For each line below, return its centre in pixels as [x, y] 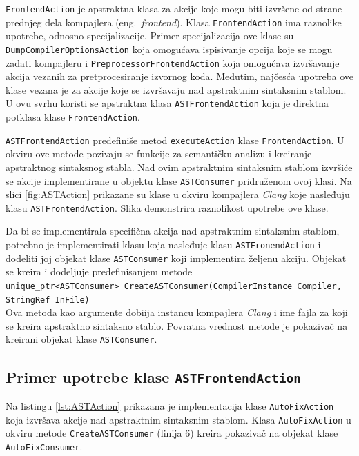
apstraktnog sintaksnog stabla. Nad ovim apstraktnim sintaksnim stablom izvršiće [179, 167]
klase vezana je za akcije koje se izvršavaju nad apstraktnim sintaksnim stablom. [176, 89]
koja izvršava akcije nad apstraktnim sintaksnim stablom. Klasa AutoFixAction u [178, 419]
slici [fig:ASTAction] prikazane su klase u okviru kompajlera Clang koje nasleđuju [178, 194]
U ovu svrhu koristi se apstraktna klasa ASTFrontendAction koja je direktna [167, 103]
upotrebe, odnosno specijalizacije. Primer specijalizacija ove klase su [150, 36]
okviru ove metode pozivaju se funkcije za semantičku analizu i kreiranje [159, 153]
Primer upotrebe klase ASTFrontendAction [154, 376]
